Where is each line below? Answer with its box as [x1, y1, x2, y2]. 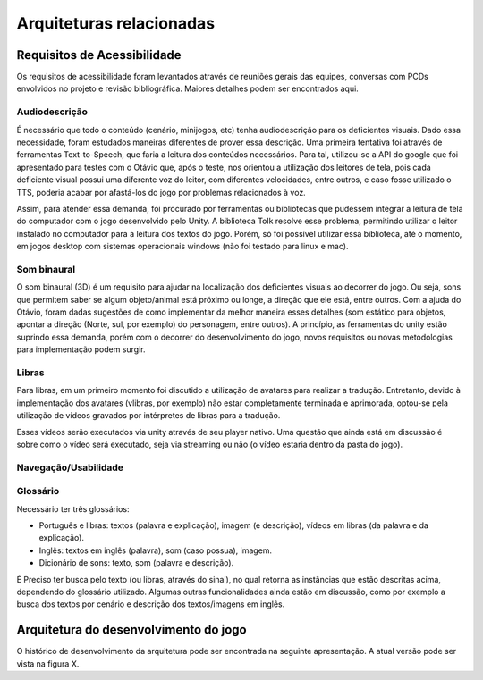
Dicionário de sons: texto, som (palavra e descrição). [38, 558, 234, 568]
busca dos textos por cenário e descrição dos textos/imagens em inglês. [16, 599, 285, 609]
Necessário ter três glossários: [16, 503, 130, 514]
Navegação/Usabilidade [16, 461, 124, 474]
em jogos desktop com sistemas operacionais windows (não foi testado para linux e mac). [16, 241, 349, 252]
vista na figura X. [16, 658, 80, 669]
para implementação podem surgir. [16, 344, 146, 355]
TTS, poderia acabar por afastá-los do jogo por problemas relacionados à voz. [16, 187, 306, 197]
